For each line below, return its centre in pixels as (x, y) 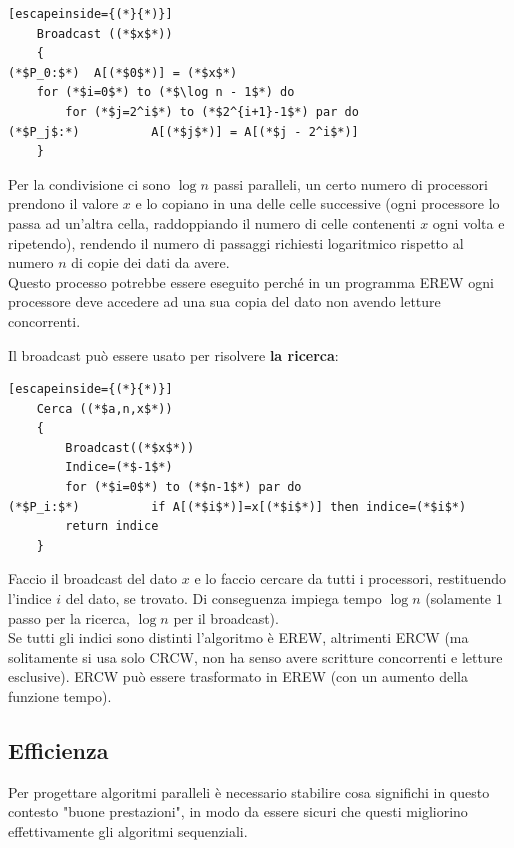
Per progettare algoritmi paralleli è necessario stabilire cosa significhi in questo (249, 791)
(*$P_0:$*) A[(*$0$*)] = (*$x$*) (123, 72)
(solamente (458, 598)
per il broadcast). (226, 617)
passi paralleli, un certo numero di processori (350, 183)
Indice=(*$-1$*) (119, 467)
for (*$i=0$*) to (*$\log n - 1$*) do (165, 92)
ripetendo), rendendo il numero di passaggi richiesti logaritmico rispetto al (236, 242)
